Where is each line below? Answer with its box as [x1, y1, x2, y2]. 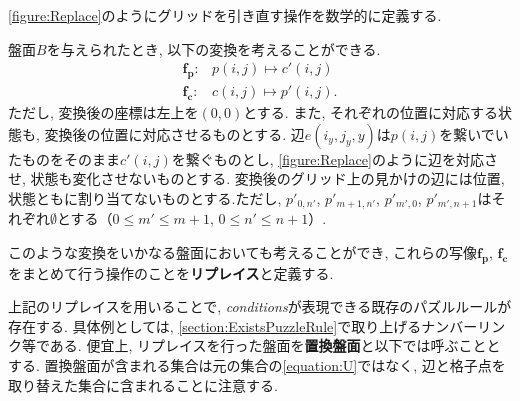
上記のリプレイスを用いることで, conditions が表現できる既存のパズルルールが [8, 296, 512, 317]
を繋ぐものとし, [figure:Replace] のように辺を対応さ [171, 148, 498, 169]
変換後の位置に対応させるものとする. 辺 [44, 123, 305, 144]
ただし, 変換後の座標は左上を [8, 102, 199, 123]
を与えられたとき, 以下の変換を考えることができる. [46, 38, 381, 59]
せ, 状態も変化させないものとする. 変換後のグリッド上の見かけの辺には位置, [8, 168, 505, 189]
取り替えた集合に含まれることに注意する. [8, 374, 278, 395]
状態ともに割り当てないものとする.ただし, [8, 187, 282, 208]
